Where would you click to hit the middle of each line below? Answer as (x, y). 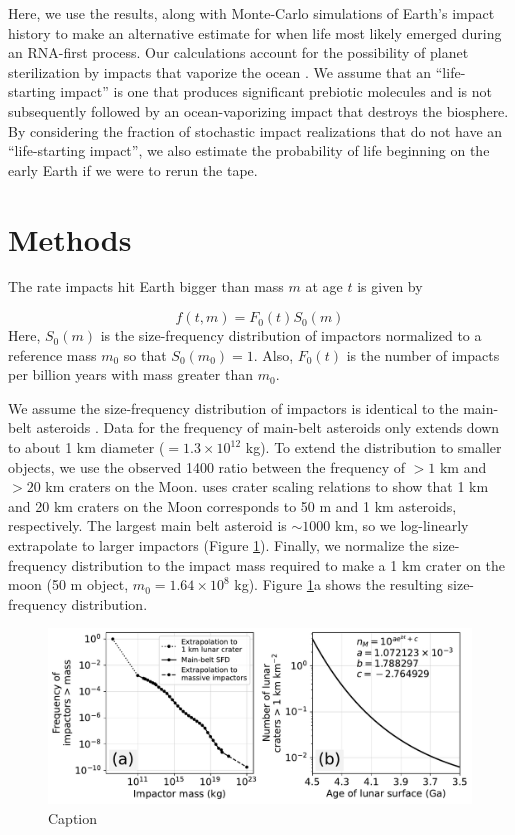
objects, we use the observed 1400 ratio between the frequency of (206, 466)
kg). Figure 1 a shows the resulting (338, 584)
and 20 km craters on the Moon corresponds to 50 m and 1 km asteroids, (232, 505)
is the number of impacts (423, 354)
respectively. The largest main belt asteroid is (147, 525)
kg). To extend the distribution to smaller (373, 447)
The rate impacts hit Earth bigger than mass (146, 286)
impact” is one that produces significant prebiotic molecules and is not (276, 91)
